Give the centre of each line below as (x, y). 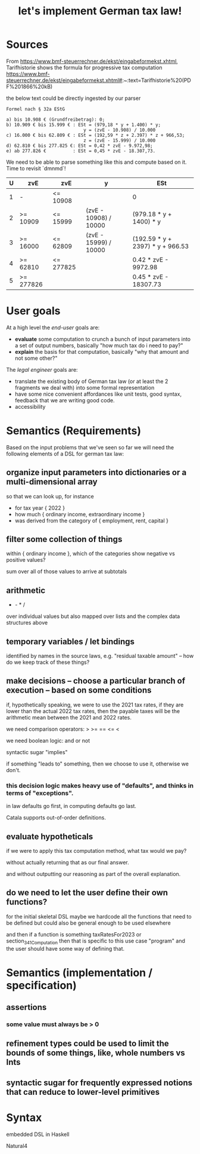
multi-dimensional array (52, 482)
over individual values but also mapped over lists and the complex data (93, 616)
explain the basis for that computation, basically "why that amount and (102, 351)
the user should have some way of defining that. (65, 948)
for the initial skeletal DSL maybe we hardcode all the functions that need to (99, 916)
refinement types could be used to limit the (88, 1044)
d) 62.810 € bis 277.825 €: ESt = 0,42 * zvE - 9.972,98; (79, 146)
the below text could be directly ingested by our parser (74, 98)
